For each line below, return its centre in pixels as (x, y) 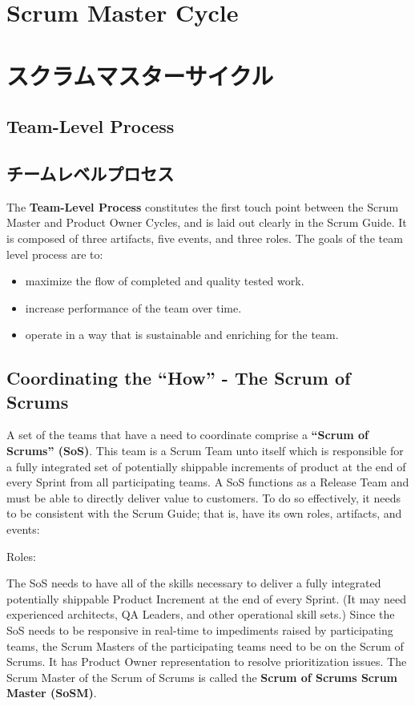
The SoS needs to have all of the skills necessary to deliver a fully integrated (194, 583)
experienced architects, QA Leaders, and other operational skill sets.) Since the (201, 614)
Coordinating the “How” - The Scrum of (179, 378)
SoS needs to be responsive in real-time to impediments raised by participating (200, 630)
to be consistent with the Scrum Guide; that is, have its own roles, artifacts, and (204, 513)
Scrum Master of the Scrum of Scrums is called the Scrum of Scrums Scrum (202, 677)
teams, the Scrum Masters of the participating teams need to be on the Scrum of (205, 645)
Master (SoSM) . (52, 693)
